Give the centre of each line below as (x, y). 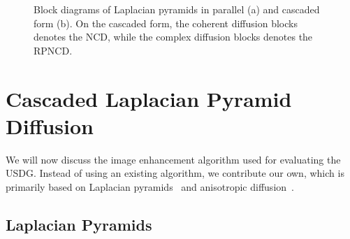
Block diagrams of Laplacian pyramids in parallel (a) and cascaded (177, 9)
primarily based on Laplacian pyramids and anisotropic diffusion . (150, 186)
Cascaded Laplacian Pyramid (149, 98)
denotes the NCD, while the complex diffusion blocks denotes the (173, 37)
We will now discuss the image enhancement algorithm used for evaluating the (173, 159)
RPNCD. (53, 50)
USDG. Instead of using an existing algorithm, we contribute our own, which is (175, 173)
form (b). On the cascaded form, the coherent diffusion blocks (166, 23)
